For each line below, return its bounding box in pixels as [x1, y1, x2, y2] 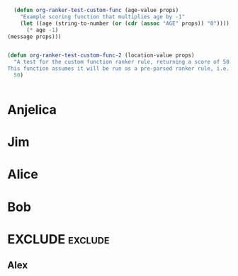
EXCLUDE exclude [7, 231, 110, 247]
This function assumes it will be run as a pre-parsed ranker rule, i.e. [7, 65, 230, 72]
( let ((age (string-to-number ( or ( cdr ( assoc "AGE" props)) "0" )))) [20, 20, 230, 27]
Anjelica [7, 102, 57, 118]
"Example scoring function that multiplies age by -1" [20, 13, 186, 21]
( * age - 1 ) [25, 26, 59, 33]
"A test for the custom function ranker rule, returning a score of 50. [13, 59, 233, 66]
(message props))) [7, 33, 62, 40]
